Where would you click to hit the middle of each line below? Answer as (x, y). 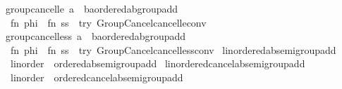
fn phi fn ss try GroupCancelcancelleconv (108, 22)
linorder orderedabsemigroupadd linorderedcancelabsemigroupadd (158, 63)
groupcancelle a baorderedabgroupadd (92, 8)
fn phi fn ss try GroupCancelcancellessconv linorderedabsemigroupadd (173, 49)
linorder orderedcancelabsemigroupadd (97, 77)
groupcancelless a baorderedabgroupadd (96, 36)
